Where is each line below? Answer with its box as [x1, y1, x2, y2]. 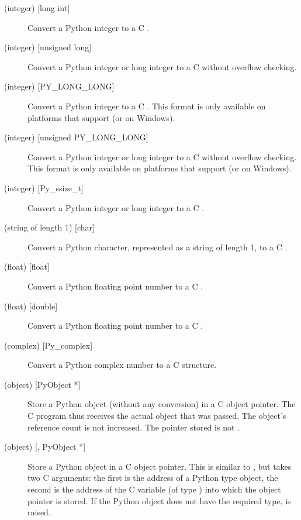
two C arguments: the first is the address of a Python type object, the [27, 471, 278, 484]
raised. [27, 506, 51, 518]
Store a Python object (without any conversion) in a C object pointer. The [27, 398, 296, 410]
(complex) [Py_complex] [4, 339, 93, 351]
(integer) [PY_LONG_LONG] [4, 80, 115, 92]
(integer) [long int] [4, 2, 70, 13]
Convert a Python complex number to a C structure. [27, 359, 217, 371]
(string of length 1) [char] [4, 221, 95, 233]
